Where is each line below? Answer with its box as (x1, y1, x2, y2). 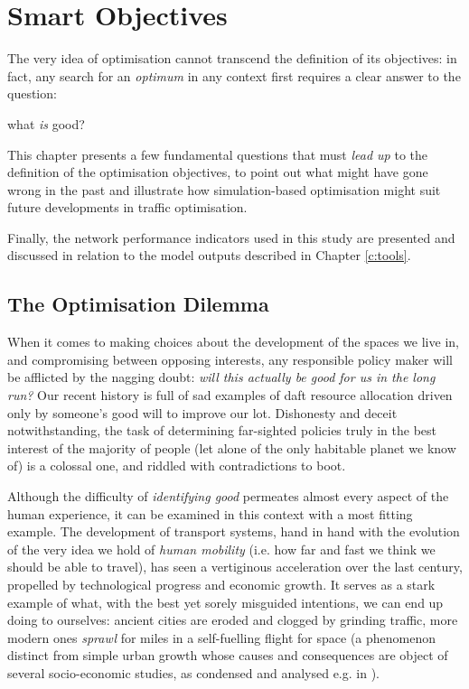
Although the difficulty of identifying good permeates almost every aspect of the (7, 487, 449, 506)
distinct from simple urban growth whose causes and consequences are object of (7, 646, 448, 665)
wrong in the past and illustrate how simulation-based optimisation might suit (7, 180, 441, 199)
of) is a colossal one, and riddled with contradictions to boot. (7, 456, 346, 475)
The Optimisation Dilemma (7, 290, 269, 318)
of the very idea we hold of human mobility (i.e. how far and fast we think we (7, 539, 436, 558)
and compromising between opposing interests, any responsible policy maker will (7, 349, 453, 368)
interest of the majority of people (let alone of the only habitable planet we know (7, 438, 456, 457)
